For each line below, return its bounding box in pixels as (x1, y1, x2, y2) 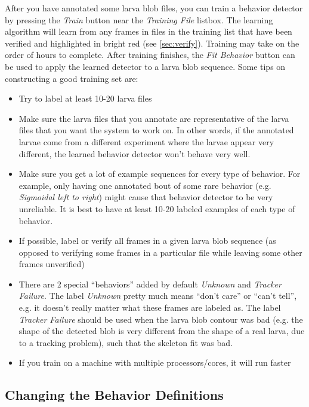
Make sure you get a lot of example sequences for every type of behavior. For (18, 167, 301, 180)
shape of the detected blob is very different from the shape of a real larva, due (18, 325, 305, 337)
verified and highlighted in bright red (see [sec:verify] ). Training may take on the (5, 36, 299, 49)
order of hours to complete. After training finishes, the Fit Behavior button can (5, 48, 295, 61)
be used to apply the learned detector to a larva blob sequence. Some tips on (5, 60, 286, 72)
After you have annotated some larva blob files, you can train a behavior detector (5, 2, 303, 14)
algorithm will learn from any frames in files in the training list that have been (5, 25, 292, 38)
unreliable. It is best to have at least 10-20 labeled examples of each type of (18, 202, 295, 215)
